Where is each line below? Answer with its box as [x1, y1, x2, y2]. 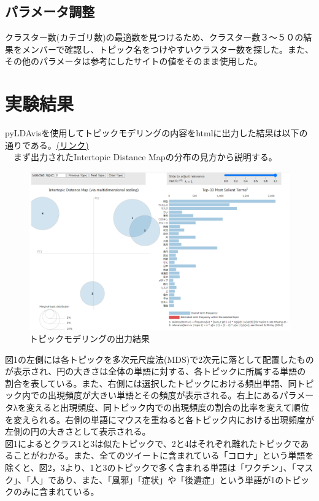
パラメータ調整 [5, 2, 95, 21]
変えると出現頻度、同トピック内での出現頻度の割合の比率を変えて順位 [26, 401, 309, 413]
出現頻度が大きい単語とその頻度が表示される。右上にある [47, 389, 280, 402]
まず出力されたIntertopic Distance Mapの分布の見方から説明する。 [13, 150, 277, 163]
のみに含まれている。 [13, 485, 99, 498]
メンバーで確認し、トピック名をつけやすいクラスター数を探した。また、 [21, 42, 313, 55]
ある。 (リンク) [30, 138, 89, 151]
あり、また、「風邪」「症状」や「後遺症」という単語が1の [56, 473, 284, 486]
